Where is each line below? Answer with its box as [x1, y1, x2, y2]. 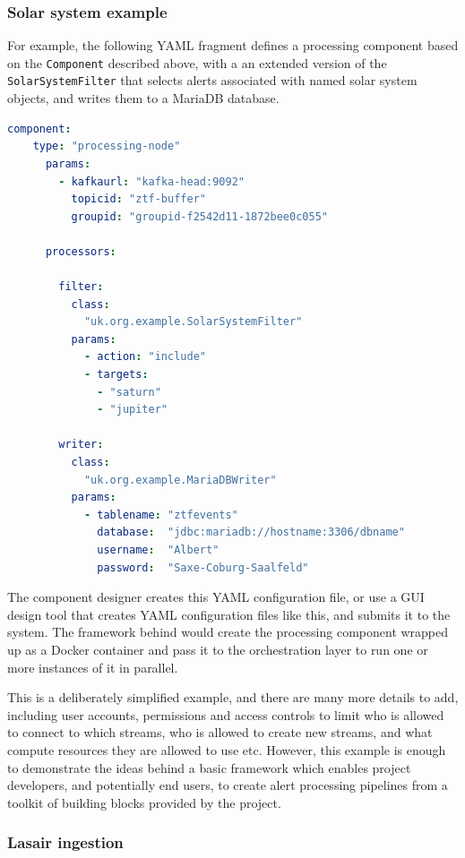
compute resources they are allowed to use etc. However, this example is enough [7, 740, 446, 759]
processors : [45, 245, 116, 258]
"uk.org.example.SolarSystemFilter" [83, 315, 303, 329]
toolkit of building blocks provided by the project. [7, 793, 281, 811]
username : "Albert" [97, 543, 220, 556]
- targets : [83, 368, 149, 382]
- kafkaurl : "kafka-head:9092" [58, 175, 245, 188]
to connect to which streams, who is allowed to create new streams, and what [7, 723, 433, 742]
